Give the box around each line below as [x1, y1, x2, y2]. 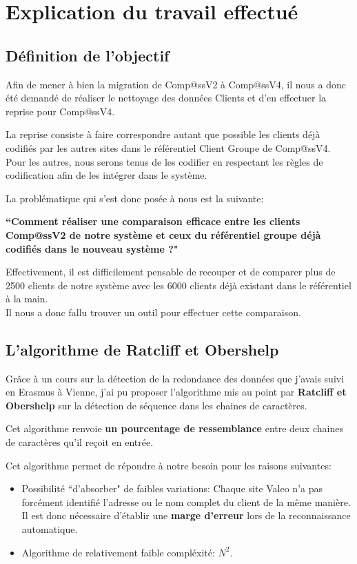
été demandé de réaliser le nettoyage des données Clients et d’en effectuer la [6, 90, 327, 105]
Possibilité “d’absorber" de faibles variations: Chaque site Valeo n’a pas [21, 481, 323, 496]
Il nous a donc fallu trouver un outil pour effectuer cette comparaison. [6, 304, 301, 319]
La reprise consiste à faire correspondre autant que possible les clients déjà [6, 127, 320, 142]
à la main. [6, 291, 48, 306]
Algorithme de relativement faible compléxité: [21, 545, 215, 559]
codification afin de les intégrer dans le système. [6, 168, 207, 182]
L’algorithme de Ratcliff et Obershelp [6, 338, 279, 360]
